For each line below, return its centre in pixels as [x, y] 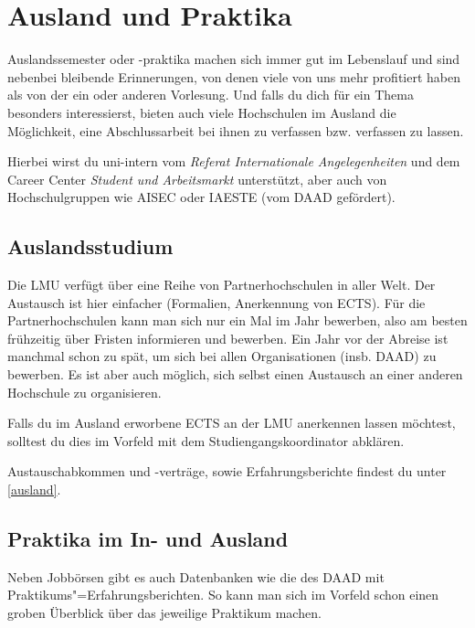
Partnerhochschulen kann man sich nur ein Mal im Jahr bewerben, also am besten [237, 320]
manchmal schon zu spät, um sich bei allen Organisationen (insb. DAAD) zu [222, 356]
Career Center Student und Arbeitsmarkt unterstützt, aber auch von [197, 179]
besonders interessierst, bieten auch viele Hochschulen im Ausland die [202, 112]
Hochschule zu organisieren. [84, 392]
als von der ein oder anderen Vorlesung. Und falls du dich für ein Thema [211, 95]
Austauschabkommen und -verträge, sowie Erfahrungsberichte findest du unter [227, 471]
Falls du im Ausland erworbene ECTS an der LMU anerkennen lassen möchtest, [232, 423]
